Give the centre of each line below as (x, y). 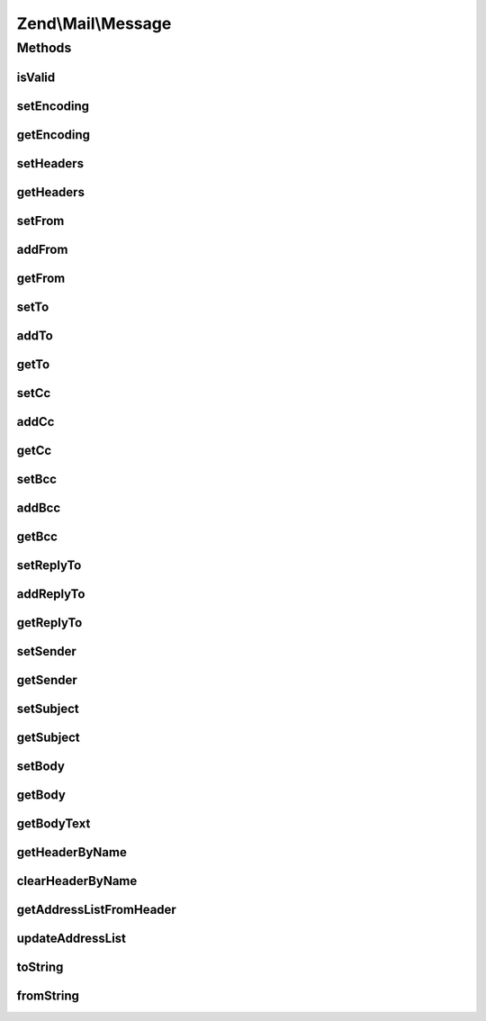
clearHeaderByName (77, 881)
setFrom (40, 221)
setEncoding (53, 106)
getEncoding (53, 135)
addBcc (39, 507)
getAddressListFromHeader (97, 910)
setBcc (37, 479)
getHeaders (51, 192)
